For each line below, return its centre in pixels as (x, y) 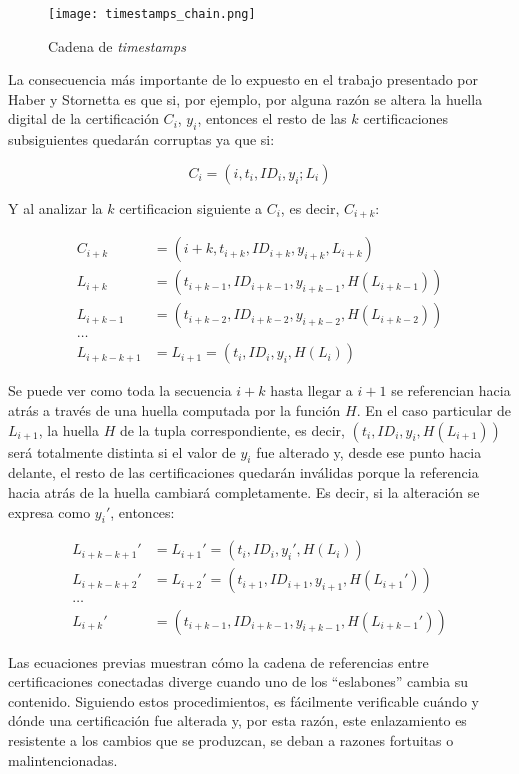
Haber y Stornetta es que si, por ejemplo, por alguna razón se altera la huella (245, 98)
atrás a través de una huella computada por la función (174, 410)
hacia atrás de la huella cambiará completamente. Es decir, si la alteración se (244, 492)
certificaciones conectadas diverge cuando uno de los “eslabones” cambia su (238, 681)
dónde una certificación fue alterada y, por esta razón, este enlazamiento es (237, 720)
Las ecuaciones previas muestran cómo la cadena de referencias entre (218, 661)
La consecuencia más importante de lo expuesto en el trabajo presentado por (243, 79)
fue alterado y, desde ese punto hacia (369, 451)
